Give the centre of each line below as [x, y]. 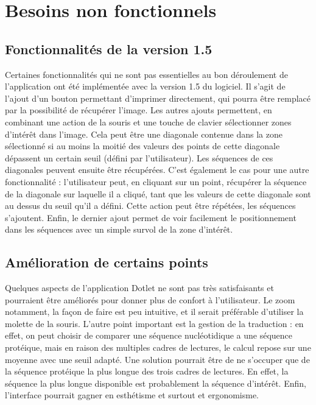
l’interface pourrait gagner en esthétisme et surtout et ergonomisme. [132, 395]
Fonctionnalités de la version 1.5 [109, 48]
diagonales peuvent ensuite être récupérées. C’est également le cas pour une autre [157, 170]
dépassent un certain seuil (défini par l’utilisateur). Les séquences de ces [139, 157]
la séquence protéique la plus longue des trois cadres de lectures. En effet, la [147, 371]
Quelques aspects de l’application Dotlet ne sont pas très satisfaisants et [139, 288]
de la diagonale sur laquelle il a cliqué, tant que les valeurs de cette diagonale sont [158, 193]
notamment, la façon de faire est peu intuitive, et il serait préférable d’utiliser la [154, 312]
